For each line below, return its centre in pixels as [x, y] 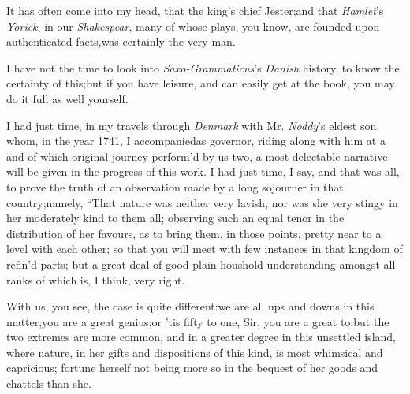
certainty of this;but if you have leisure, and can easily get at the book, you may [201, 83]
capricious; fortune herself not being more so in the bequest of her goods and [192, 368]
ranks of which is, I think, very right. [96, 279]
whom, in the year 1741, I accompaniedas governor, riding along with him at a [196, 141]
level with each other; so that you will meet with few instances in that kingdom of [205, 249]
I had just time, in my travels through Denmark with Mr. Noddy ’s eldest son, [193, 125]
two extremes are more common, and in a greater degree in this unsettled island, [201, 337]
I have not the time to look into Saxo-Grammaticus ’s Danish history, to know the [203, 67]
